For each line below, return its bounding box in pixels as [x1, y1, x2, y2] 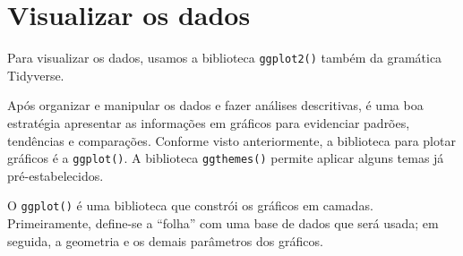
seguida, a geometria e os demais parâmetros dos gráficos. [7, 231, 323, 250]
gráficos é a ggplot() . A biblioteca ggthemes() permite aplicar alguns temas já [7, 149, 444, 167]
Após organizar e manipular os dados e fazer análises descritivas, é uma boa [7, 96, 424, 115]
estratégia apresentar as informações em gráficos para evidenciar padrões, [7, 113, 410, 132]
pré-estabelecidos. [7, 166, 104, 184]
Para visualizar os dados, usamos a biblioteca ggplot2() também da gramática [7, 48, 442, 67]
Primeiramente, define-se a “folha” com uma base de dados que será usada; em [7, 214, 439, 233]
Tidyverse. [7, 65, 64, 84]
